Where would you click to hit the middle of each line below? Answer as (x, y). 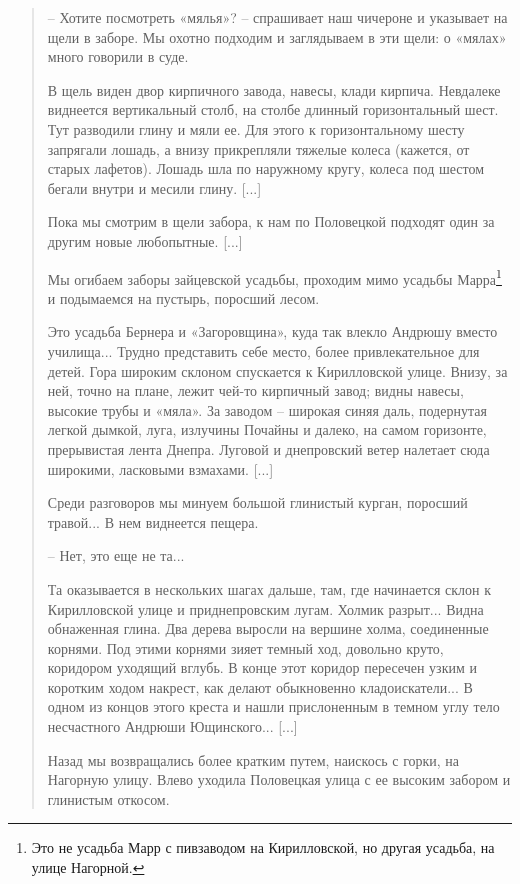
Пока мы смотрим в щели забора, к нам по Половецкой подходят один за (271, 221)
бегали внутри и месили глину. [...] (154, 187)
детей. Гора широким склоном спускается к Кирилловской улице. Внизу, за (277, 370)
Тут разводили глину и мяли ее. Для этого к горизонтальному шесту (256, 128)
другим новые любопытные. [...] (145, 240)
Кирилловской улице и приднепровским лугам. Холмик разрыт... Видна (265, 608)
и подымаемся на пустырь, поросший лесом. (183, 297)
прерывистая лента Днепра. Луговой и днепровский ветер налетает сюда (268, 448)
